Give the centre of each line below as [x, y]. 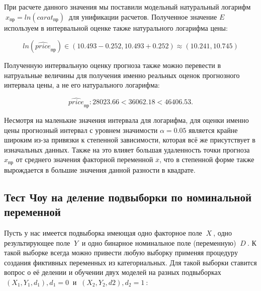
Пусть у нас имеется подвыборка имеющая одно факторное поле [103, 233]
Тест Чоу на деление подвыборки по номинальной [128, 197]
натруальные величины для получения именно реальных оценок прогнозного [122, 75]
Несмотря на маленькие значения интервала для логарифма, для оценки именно [126, 120]
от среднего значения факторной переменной [84, 159]
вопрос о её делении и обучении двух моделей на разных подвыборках [113, 272]
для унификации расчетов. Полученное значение [143, 16]
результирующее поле [37, 242]
